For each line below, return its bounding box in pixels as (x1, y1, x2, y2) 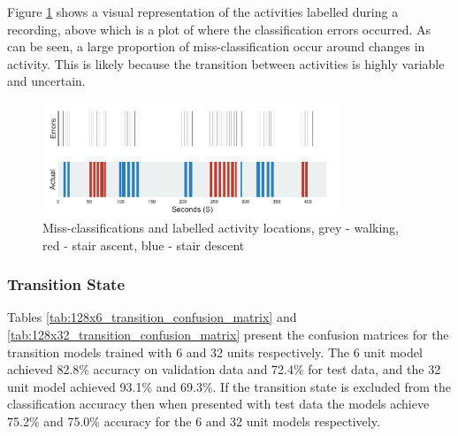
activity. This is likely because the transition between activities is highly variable (7, 54, 445, 73)
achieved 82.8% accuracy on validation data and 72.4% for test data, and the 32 (7, 360, 441, 379)
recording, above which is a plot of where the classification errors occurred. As (7, 19, 431, 38)
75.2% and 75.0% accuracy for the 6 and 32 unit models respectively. (7, 412, 380, 431)
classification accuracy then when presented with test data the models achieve (7, 394, 430, 413)
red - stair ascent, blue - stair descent (42, 235, 245, 254)
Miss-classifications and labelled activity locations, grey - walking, (42, 218, 400, 237)
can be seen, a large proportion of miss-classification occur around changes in (7, 37, 425, 56)
